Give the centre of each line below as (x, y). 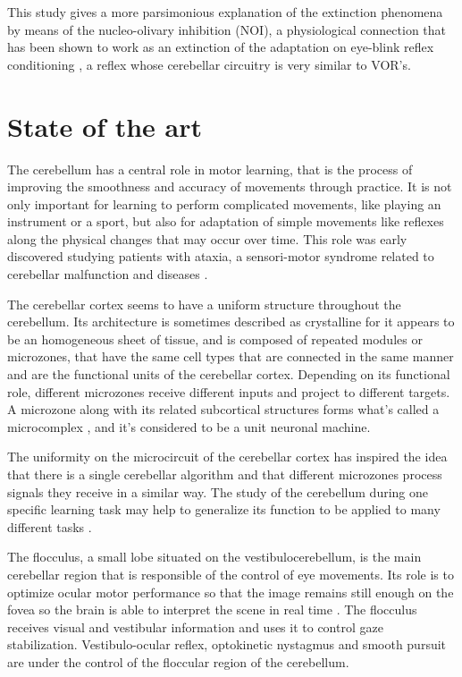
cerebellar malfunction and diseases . (108, 274)
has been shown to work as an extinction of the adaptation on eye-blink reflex (221, 47)
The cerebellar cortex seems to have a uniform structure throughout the (204, 304)
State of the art (105, 126)
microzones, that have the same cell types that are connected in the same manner (231, 356)
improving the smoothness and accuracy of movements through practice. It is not (230, 186)
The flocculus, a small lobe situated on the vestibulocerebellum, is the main (214, 557)
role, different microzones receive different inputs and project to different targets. (229, 391)
